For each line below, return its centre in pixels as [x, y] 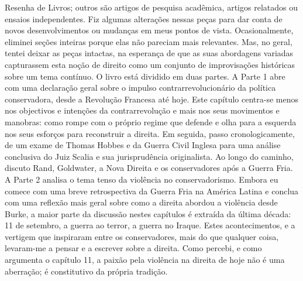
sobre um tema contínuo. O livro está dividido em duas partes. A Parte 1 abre [145, 76]
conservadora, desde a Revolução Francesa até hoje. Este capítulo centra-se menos [152, 99]
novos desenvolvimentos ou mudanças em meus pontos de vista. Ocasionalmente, [149, 30]
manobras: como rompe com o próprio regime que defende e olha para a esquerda [151, 121]
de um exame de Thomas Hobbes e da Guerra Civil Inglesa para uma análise [143, 145]
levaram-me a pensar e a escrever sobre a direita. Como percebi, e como [133, 248]
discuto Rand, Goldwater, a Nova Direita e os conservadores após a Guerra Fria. [149, 168]
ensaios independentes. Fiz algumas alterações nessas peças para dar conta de [144, 18]
